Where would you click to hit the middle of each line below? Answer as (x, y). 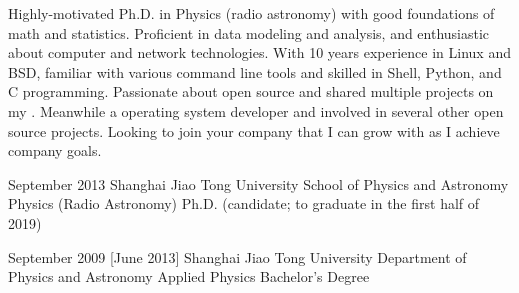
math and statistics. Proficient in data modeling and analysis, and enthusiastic (249, 32)
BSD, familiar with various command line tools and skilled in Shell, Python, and (255, 71)
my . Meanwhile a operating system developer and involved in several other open (256, 110)
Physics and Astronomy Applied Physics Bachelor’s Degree (189, 276)
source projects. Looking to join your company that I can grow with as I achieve (254, 130)
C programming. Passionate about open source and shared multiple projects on (251, 91)
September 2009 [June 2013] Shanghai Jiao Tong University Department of (237, 256)
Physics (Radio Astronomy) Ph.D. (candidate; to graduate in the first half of (244, 203)
